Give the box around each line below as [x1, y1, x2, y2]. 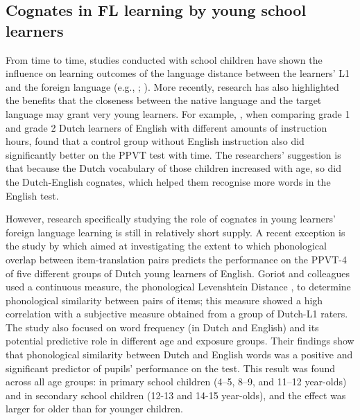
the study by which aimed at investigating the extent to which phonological [6, 238, 327, 253]
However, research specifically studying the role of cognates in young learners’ [6, 211, 336, 226]
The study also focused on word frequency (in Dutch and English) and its [6, 320, 319, 334]
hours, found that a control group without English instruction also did [6, 134, 305, 148]
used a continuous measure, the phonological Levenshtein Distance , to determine [6, 279, 351, 294]
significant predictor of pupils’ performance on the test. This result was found [6, 360, 336, 375]
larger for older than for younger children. [6, 401, 183, 416]
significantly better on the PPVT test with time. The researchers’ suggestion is [6, 147, 341, 161]
